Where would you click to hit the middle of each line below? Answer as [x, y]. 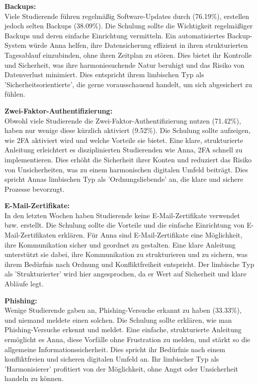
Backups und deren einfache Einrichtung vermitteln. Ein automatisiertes [115, 35]
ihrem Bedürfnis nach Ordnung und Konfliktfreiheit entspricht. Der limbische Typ [129, 264]
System [16, 45]
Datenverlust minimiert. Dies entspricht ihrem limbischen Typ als [104, 74]
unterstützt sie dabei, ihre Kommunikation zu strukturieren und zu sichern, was [126, 254]
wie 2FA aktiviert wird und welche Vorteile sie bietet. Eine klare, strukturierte [124, 140]
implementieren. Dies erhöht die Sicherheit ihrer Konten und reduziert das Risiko [128, 159]
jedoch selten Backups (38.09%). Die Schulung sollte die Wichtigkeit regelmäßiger [129, 26]
